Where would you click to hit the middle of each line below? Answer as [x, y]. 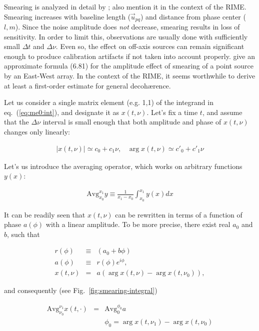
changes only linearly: [37, 131]
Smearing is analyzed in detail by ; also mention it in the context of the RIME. [125, 6]
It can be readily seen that [45, 214]
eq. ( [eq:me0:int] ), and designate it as [62, 112]
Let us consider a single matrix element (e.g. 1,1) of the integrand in [109, 102]
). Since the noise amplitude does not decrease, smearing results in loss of [127, 27]
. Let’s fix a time [172, 112]
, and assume [222, 112]
